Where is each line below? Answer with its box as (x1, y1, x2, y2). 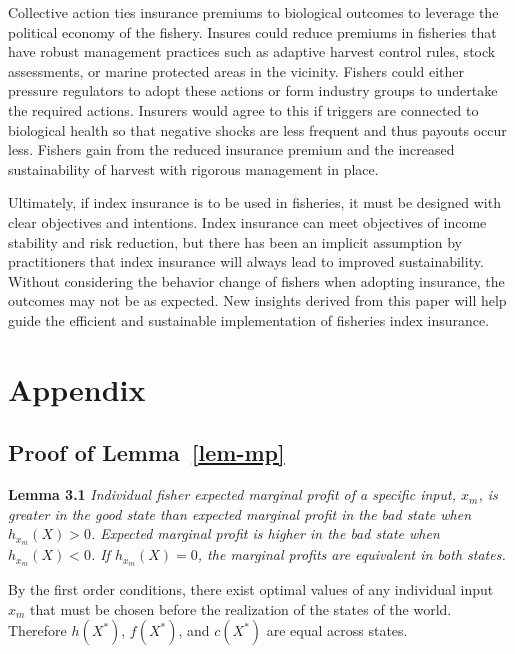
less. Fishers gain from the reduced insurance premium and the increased (8, 139, 455, 160)
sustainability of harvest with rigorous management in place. (8, 158, 379, 179)
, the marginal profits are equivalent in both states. (197, 544, 506, 565)
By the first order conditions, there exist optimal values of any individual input (8, 578, 494, 599)
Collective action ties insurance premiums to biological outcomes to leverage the (8, 2, 499, 22)
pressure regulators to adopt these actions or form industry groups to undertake (8, 80, 498, 101)
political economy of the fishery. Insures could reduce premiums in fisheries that (8, 21, 497, 42)
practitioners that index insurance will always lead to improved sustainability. (8, 251, 484, 272)
